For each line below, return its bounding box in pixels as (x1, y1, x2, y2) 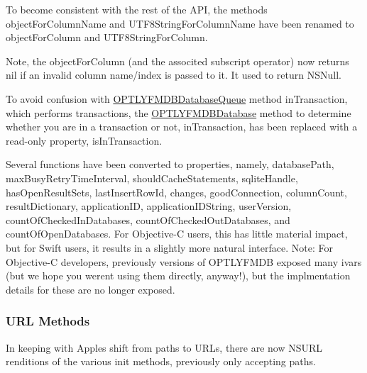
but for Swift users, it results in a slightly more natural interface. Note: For (6, 240, 333, 255)
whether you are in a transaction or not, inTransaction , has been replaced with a (6, 119, 358, 134)
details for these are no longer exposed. (6, 282, 175, 296)
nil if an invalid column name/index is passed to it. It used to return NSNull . (6, 67, 341, 82)
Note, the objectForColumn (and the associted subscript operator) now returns (6, 53, 349, 68)
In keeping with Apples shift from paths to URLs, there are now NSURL (6, 340, 323, 355)
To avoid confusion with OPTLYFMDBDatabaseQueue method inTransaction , (6, 91, 348, 106)
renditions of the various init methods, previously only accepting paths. (6, 354, 316, 369)
